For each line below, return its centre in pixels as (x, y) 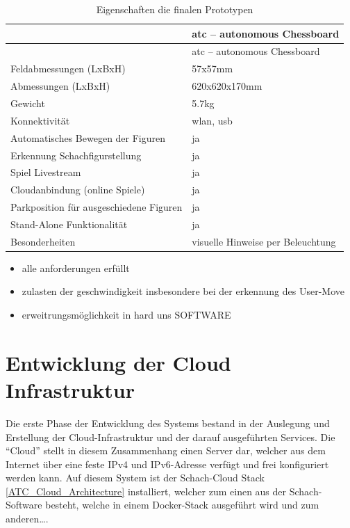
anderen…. (27, 519)
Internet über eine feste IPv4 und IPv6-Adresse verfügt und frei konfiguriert (167, 464)
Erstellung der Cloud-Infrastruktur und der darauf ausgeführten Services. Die (170, 437)
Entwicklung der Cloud (118, 362)
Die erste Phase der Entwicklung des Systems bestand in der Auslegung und (168, 423)
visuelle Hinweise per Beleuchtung (264, 241)
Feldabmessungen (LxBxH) (68, 69)
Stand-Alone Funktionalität (69, 224)
